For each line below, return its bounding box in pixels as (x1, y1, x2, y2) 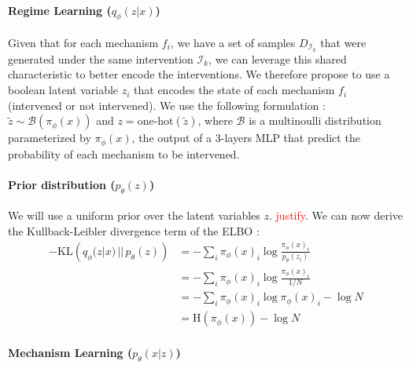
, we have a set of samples (170, 35, 296, 50)
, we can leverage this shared (208, 50, 347, 67)
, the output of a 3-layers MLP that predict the (131, 129, 360, 146)
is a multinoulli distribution (249, 112, 381, 129)
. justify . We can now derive (268, 207, 403, 224)
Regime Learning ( (8, 2, 112, 18)
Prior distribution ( (8, 176, 116, 192)
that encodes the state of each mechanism (134, 82, 335, 98)
